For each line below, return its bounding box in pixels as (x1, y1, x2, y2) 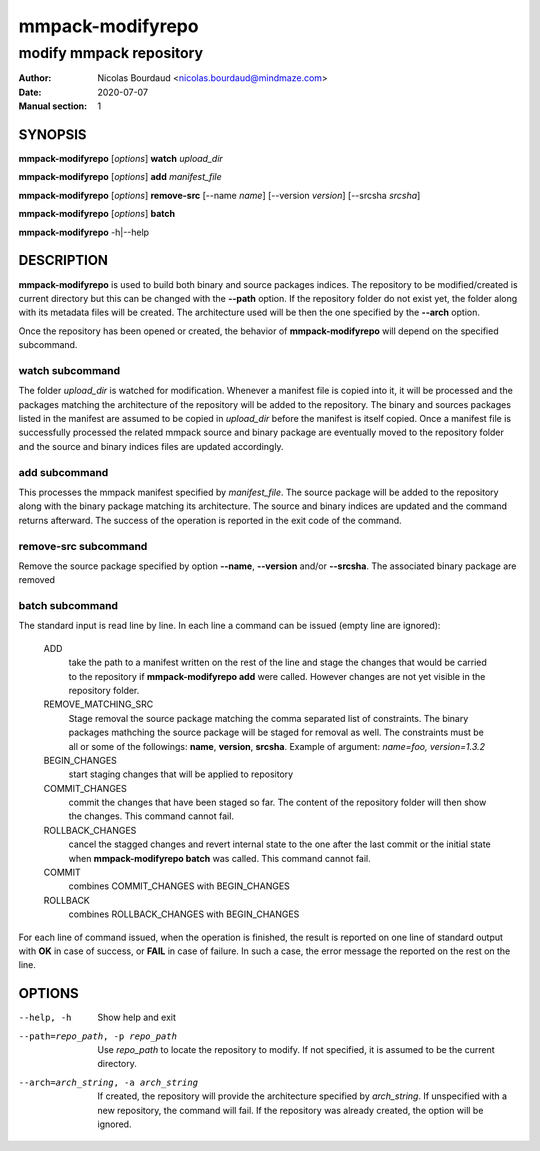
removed (18, 574, 55, 586)
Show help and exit (97, 1011, 177, 1024)
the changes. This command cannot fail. (68, 810, 235, 822)
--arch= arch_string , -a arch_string (18, 1076, 199, 1088)
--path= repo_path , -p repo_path (18, 1030, 177, 1042)
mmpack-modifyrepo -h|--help (18, 226, 150, 238)
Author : (18, 72, 52, 84)
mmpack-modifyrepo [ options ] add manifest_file (18, 171, 222, 183)
